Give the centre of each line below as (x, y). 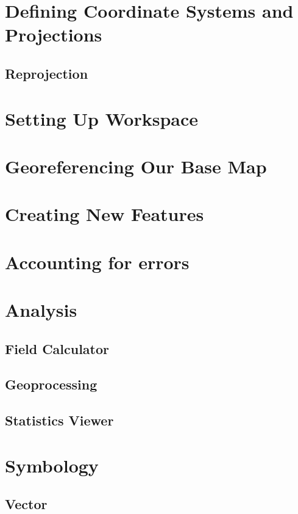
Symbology (52, 465)
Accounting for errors (97, 262)
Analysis (41, 310)
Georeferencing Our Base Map (136, 166)
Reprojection (47, 73)
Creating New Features (105, 214)
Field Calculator (57, 348)
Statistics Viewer (59, 420)
